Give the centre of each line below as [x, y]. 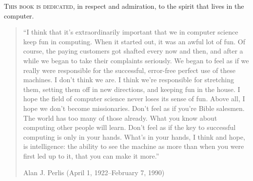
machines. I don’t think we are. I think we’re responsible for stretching [128, 80]
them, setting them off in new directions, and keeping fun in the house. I [132, 89]
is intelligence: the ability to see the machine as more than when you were [134, 146]
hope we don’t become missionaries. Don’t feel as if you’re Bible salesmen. [134, 108]
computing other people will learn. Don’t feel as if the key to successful [129, 127]
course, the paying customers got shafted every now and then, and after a [133, 51]
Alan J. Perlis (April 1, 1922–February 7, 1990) [94, 172]
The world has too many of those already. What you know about [120, 118]
